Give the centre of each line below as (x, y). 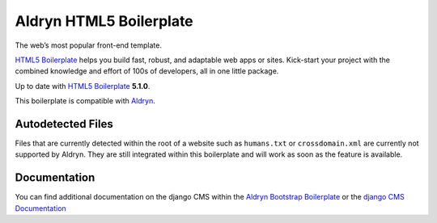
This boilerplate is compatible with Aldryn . (85, 101)
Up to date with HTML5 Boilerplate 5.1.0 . (83, 86)
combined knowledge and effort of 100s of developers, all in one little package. (147, 71)
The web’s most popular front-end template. (88, 45)
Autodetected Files (64, 124)
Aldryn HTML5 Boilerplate (104, 21)
